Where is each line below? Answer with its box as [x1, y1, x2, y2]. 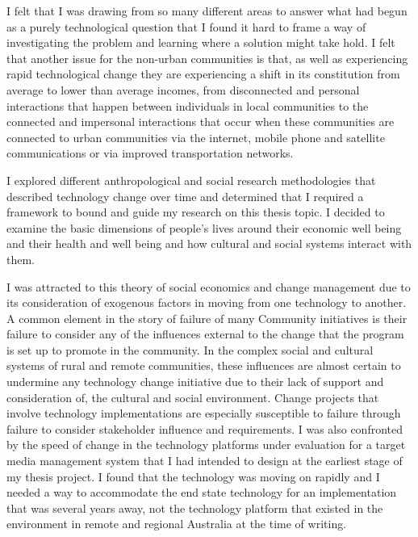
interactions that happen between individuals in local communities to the [6, 97, 369, 114]
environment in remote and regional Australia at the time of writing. [6, 515, 347, 532]
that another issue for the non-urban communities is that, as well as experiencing [6, 49, 408, 66]
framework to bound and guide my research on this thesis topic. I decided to [6, 203, 385, 220]
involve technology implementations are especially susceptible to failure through [6, 405, 401, 422]
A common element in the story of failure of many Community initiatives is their [6, 309, 408, 326]
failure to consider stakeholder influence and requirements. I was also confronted [6, 420, 403, 437]
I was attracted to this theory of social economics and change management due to [6, 278, 411, 295]
